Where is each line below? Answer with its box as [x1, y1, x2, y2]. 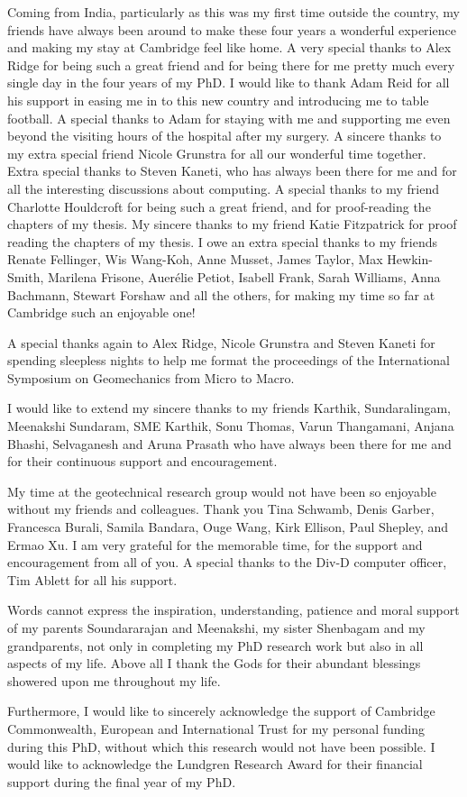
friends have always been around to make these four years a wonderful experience [7, 20, 456, 39]
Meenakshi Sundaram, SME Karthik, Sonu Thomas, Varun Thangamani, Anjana [7, 417, 454, 435]
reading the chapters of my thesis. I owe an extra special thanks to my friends [7, 232, 437, 251]
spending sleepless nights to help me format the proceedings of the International [7, 351, 450, 370]
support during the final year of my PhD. [7, 772, 236, 791]
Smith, [7, 267, 44, 286]
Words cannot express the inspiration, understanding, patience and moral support [7, 600, 460, 619]
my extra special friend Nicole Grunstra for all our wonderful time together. [7, 143, 426, 162]
